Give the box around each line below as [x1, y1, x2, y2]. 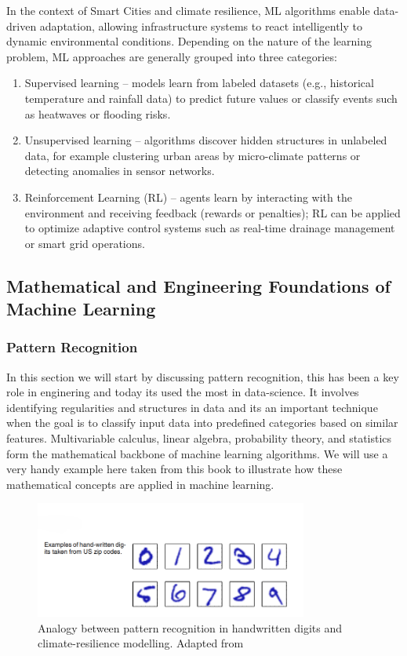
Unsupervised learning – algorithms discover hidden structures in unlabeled [24, 132, 387, 148]
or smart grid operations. [24, 235, 145, 251]
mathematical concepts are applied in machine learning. [6, 476, 274, 492]
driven [6, 17, 37, 34]
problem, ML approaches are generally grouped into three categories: [6, 48, 337, 64]
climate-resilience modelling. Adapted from [38, 635, 244, 651]
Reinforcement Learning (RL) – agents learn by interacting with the [24, 188, 352, 205]
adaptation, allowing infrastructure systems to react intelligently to [39, 17, 362, 34]
